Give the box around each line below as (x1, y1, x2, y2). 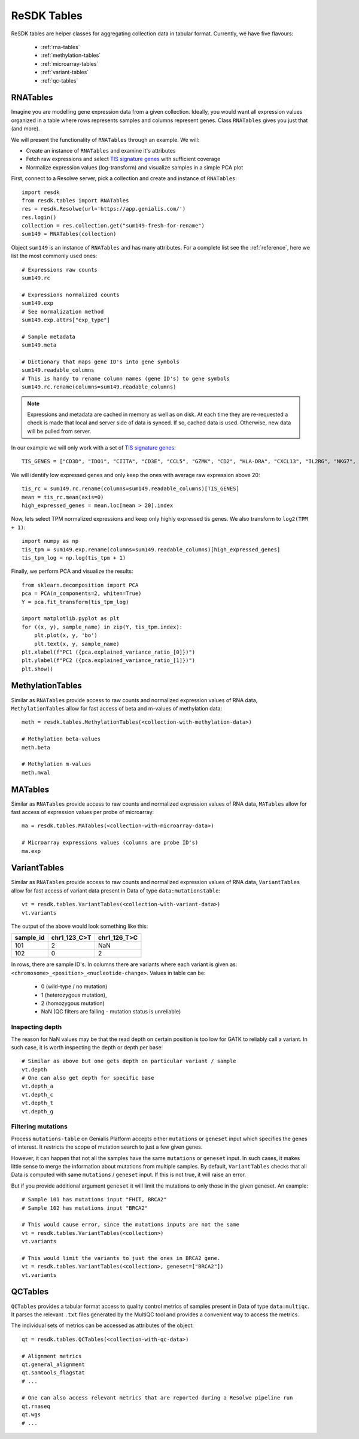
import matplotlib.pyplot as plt (22, 615, 120, 622)
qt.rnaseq (22, 1402, 50, 1410)
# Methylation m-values (22, 761, 92, 767)
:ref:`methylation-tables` (41, 51, 101, 59)
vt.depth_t (22, 1100, 54, 1107)
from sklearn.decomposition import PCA (22, 581, 139, 588)
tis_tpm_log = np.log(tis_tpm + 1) (22, 554, 126, 561)
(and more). (11, 125, 40, 132)
